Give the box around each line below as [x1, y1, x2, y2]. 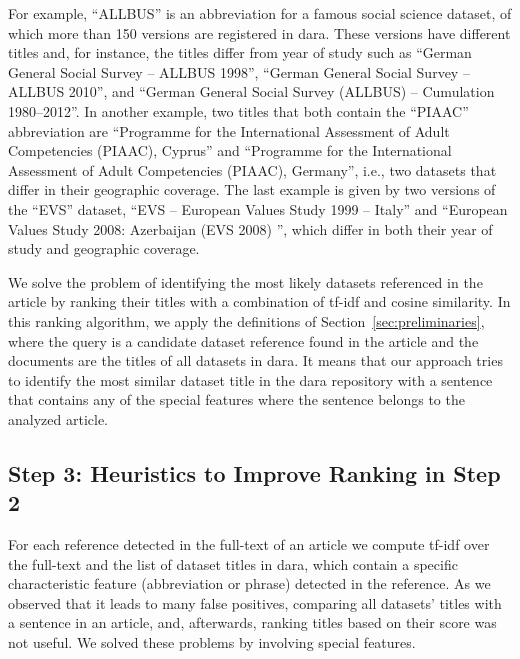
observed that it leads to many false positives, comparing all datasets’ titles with [8, 592, 502, 613]
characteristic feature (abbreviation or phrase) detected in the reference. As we [8, 573, 491, 594]
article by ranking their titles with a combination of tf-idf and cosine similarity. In [8, 291, 511, 312]
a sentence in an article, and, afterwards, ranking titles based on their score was [8, 612, 497, 633]
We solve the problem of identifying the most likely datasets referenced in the [8, 271, 483, 292]
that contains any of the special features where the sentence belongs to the [8, 389, 465, 410]
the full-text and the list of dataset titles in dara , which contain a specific [8, 553, 458, 574]
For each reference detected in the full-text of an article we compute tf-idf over [8, 534, 490, 555]
